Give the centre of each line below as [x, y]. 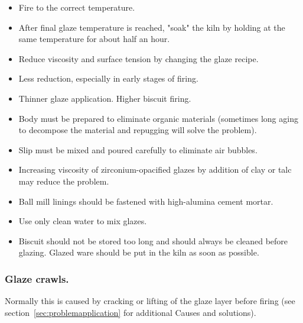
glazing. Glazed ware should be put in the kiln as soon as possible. [139, 252]
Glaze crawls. [37, 278]
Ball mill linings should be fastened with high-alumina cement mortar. [146, 201]
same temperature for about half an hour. [94, 39]
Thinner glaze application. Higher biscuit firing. [105, 98]
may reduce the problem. [64, 181]
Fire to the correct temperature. [77, 7]
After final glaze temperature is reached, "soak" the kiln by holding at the [152, 27]
